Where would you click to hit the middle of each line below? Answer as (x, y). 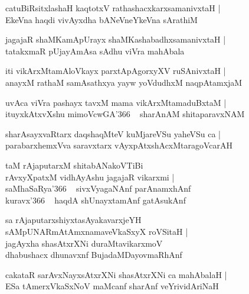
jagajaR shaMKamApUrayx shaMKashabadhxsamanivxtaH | (116, 39)
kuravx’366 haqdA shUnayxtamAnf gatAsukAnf (96, 200)
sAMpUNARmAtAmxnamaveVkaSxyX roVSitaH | (97, 231)
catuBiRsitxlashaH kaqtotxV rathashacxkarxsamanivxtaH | (113, 8)
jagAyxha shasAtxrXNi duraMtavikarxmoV (84, 243)
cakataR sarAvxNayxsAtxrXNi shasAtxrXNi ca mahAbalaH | (116, 274)
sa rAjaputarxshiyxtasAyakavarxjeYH (73, 220)
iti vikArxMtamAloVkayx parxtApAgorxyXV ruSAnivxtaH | (116, 71)
